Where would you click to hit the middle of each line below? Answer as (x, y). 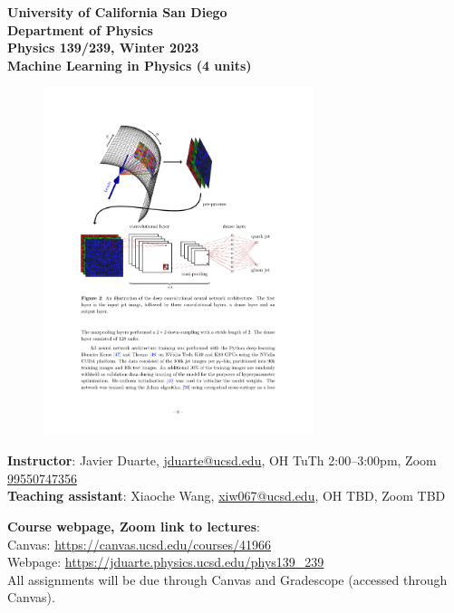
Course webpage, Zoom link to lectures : (134, 526)
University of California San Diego (117, 12)
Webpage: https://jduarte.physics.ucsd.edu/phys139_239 (166, 562)
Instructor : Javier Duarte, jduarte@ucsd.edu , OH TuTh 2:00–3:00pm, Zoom (222, 460)
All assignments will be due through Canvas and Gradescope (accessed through (227, 579)
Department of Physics (80, 29)
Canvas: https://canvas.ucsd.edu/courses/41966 (139, 544)
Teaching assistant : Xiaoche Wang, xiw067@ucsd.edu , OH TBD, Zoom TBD (227, 496)
